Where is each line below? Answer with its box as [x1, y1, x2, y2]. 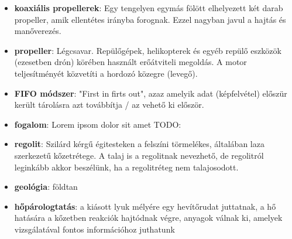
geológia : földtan [14, 180, 78, 193]
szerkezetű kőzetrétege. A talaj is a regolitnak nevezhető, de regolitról [14, 149, 264, 161]
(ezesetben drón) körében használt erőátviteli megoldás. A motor [14, 56, 247, 68]
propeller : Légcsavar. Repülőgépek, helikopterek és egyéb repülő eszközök [14, 44, 281, 56]
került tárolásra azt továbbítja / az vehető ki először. [14, 98, 204, 111]
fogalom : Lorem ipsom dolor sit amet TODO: [14, 118, 181, 130]
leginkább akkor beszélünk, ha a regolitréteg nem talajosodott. [14, 161, 239, 173]
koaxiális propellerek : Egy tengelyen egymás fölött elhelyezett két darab [14, 2, 283, 13]
